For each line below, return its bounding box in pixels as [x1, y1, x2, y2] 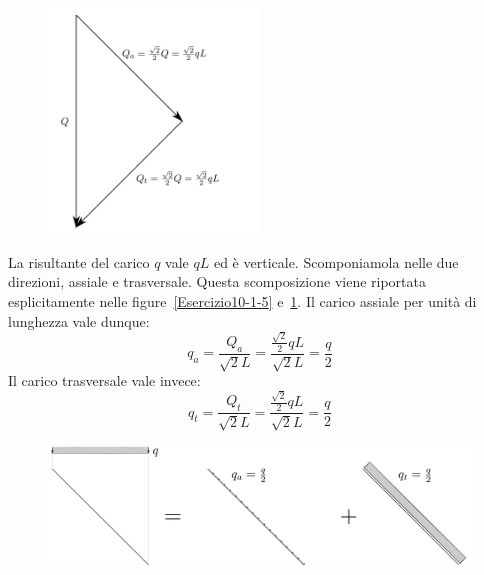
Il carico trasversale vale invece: [8, 370, 201, 391]
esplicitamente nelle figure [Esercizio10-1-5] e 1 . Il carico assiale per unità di [8, 290, 477, 311]
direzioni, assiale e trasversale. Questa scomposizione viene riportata [8, 271, 426, 292]
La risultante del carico [8, 251, 150, 272]
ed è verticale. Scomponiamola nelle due [213, 251, 459, 272]
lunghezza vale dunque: [8, 310, 150, 331]
